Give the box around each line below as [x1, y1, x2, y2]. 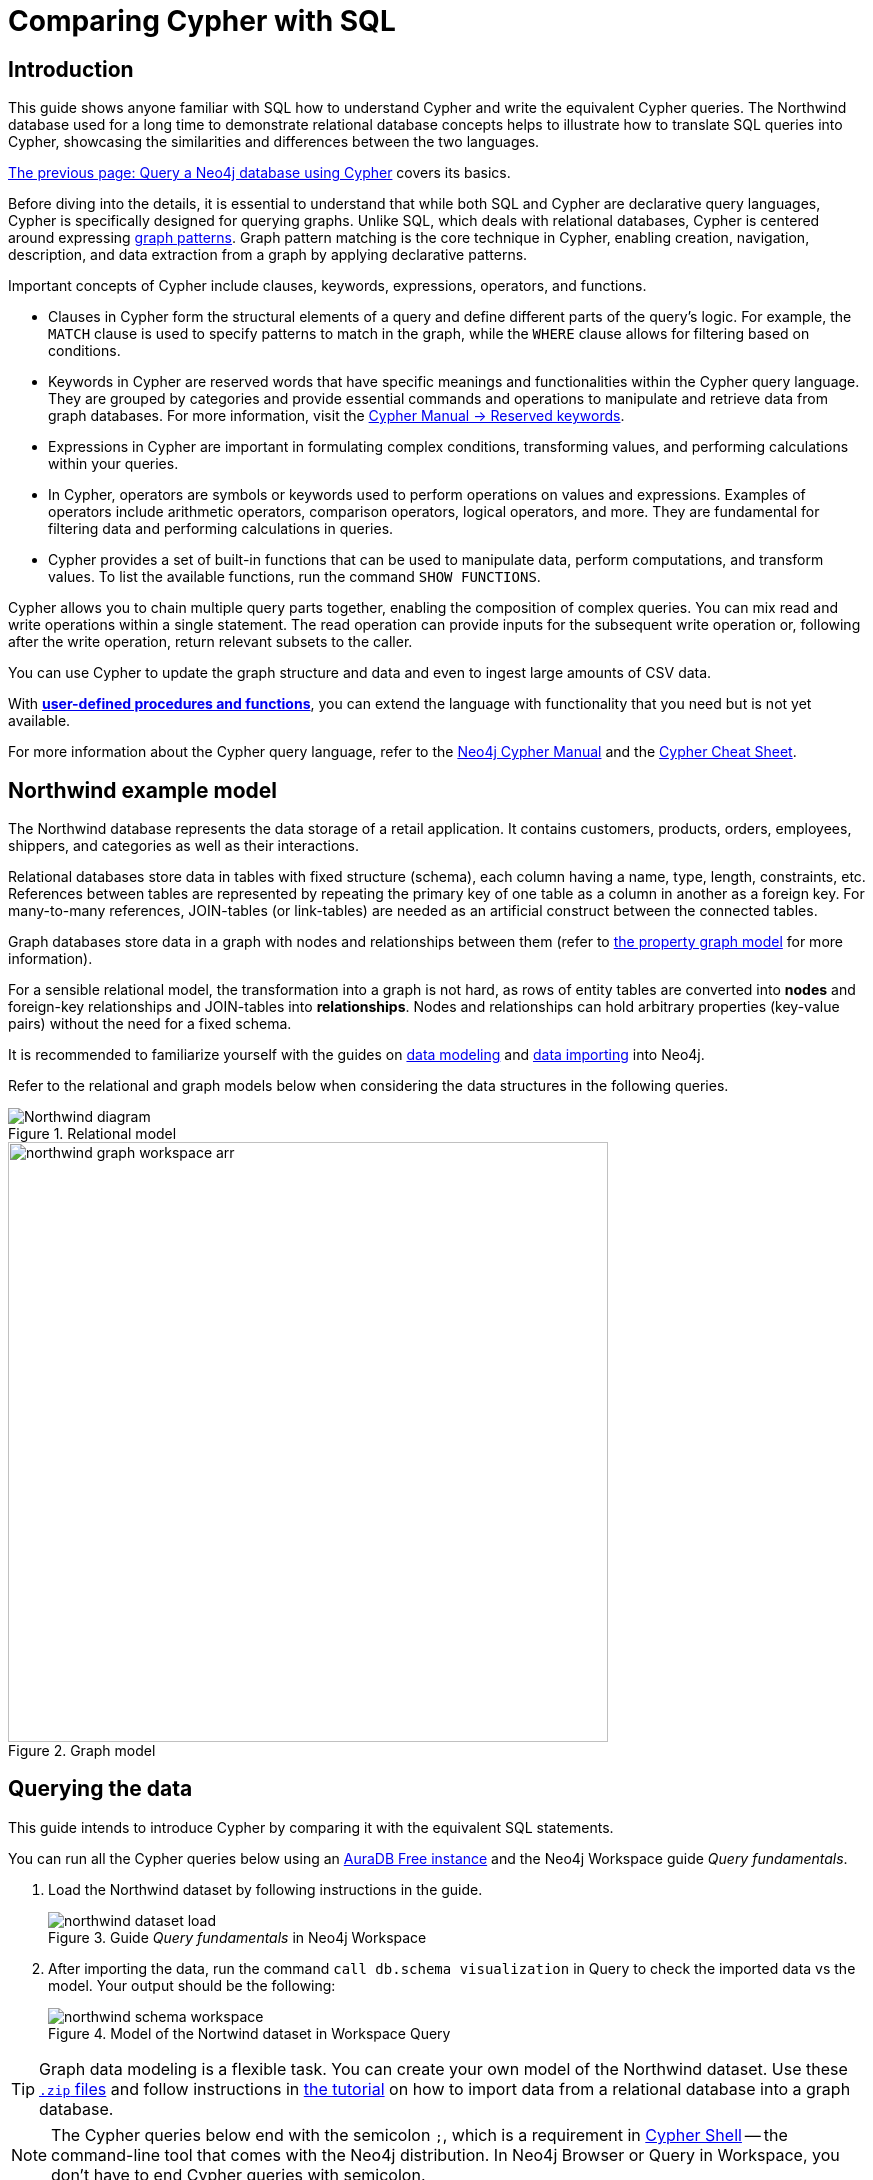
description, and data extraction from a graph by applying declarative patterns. [8, 246, 528, 264]
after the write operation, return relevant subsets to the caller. [8, 633, 413, 651]
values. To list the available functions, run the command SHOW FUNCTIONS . [48, 568, 541, 586]
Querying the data [8, 1776, 193, 1802]
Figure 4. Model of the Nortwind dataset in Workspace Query [48, 2024, 451, 2042]
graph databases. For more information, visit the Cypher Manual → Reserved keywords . [48, 407, 625, 425]
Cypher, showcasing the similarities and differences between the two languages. [8, 133, 540, 151]
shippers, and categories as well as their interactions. [8, 837, 360, 855]
